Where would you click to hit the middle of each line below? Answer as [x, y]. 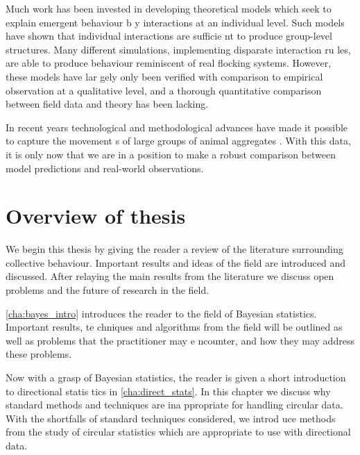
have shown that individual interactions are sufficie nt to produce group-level [169, 36]
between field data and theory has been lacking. [107, 104]
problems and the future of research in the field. [108, 290]
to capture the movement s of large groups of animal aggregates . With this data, [178, 141]
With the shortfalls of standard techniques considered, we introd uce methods [171, 418]
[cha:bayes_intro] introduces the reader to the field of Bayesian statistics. [161, 313]
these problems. [39, 354]
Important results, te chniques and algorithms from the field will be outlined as [174, 327]
